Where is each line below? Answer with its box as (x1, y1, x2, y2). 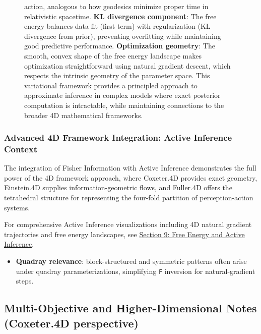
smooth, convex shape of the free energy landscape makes (24, 50, 202, 61)
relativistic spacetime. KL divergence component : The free (24, 11, 217, 21)
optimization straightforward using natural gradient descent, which (24, 60, 231, 71)
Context (4, 142, 38, 155)
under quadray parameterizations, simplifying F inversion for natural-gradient (16, 265, 255, 276)
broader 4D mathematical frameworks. (24, 109, 143, 120)
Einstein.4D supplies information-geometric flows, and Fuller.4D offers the (4, 182, 232, 193)
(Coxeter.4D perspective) (4, 315, 139, 330)
